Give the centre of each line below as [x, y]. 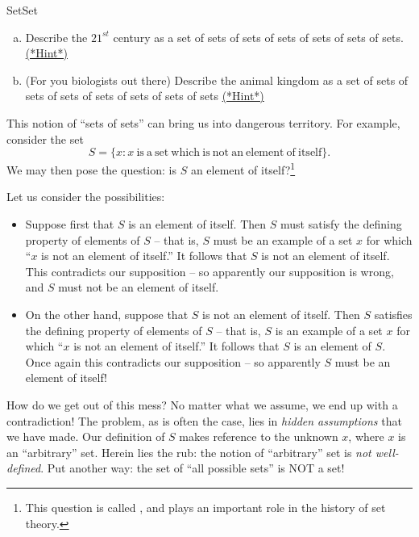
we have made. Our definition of [86, 436]
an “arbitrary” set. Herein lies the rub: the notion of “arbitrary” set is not [189, 452]
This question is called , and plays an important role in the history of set [205, 507]
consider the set [45, 138]
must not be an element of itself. [139, 287]
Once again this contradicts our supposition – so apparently [173, 361]
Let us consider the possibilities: [86, 197]
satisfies [393, 314]
